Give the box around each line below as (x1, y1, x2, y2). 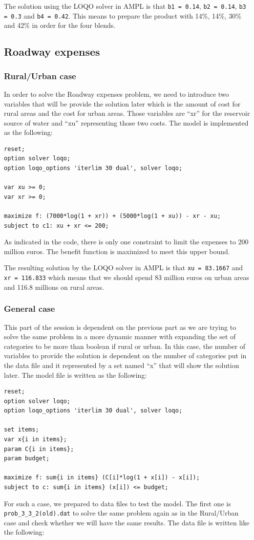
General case (4, 302, 55, 315)
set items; (4, 426, 39, 433)
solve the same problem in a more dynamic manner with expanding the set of (4, 331, 236, 342)
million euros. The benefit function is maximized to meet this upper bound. (4, 246, 230, 256)
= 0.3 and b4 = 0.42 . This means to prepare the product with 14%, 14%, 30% (4, 10, 241, 21)
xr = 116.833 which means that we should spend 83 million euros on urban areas (4, 272, 250, 282)
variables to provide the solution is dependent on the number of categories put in (4, 350, 247, 361)
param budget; (4, 455, 50, 462)
